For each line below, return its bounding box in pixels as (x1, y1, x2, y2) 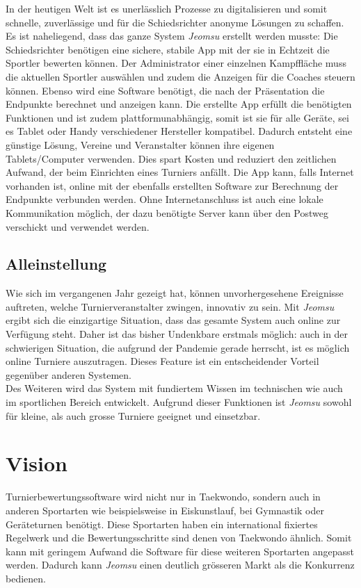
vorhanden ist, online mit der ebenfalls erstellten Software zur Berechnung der (6, 178, 339, 193)
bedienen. (6, 571, 46, 585)
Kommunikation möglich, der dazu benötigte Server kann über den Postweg (6, 205, 329, 220)
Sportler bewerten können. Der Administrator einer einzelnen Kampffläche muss (6, 56, 346, 70)
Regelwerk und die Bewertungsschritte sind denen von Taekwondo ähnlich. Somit (6, 530, 352, 545)
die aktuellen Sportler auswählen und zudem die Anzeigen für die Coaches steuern (6, 69, 355, 83)
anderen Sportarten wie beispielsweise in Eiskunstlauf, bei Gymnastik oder (6, 503, 324, 517)
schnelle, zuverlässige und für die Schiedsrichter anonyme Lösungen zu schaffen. (6, 15, 344, 29)
